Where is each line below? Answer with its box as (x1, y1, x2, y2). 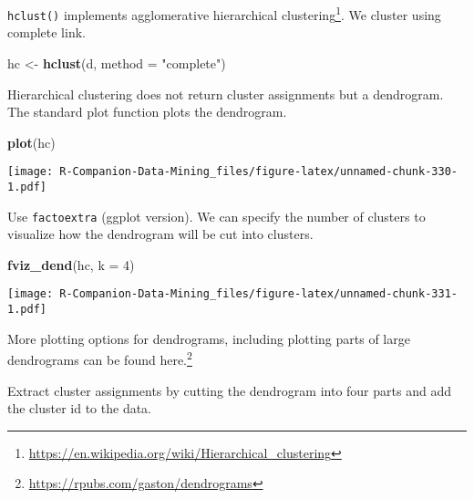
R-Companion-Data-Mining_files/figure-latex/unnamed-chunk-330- (59, 165, 458, 179)
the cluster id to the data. (7, 399, 152, 418)
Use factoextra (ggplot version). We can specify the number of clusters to (7, 206, 426, 225)
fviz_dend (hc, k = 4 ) (7, 255, 135, 274)
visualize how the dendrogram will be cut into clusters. (7, 224, 314, 244)
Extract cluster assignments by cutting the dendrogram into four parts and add (7, 380, 451, 400)
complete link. (7, 23, 86, 42)
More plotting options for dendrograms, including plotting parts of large (7, 328, 410, 348)
